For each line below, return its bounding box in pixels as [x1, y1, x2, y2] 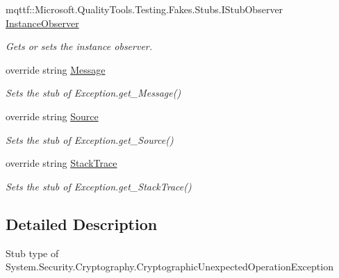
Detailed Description [6, 213, 158, 234]
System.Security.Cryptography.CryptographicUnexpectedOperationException [6, 259, 333, 274]
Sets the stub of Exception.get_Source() [6, 132, 174, 147]
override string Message [6, 62, 106, 76]
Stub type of [6, 245, 59, 260]
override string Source [6, 108, 99, 123]
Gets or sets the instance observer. [6, 39, 153, 54]
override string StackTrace [6, 156, 117, 170]
